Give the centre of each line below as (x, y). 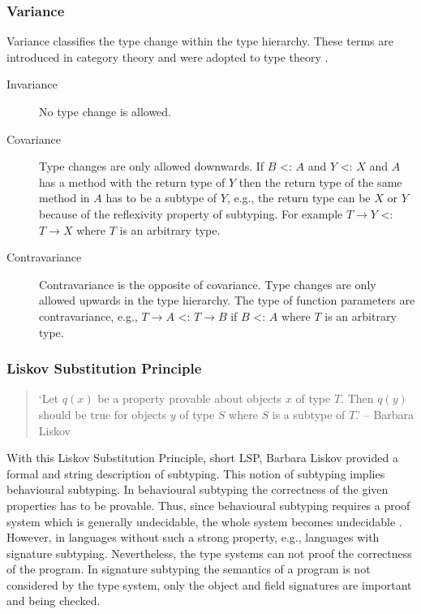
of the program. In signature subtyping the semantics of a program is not (189, 569)
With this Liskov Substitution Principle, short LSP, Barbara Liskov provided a (202, 458)
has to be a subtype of (161, 198)
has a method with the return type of (132, 182)
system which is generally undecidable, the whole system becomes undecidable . (204, 521)
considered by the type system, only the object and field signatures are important (209, 584)
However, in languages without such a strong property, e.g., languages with (193, 537)
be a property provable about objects (190, 398)
